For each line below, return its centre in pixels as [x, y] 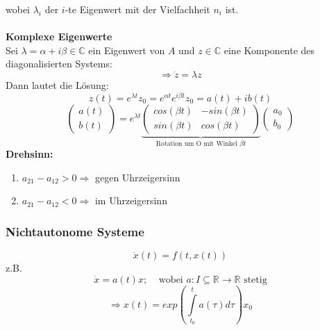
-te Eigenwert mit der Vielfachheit [137, 9]
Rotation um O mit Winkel [196, 143]
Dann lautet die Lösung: [57, 85]
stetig [255, 280]
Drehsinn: [30, 154]
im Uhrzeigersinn [131, 200]
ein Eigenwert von [127, 50]
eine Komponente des [269, 50]
